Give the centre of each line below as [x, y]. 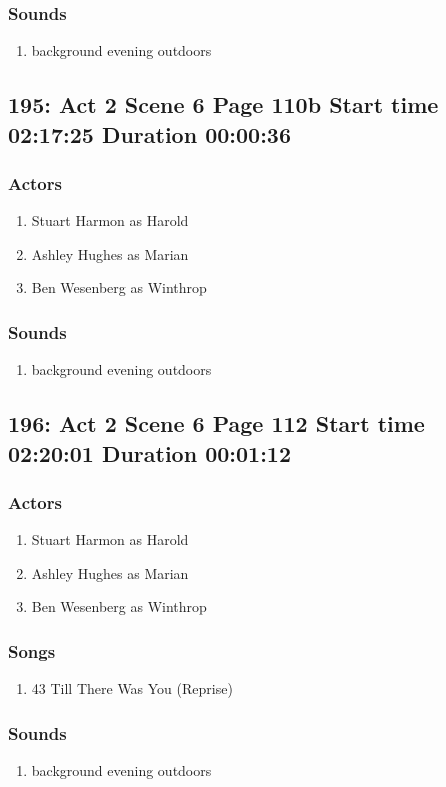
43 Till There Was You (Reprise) [132, 688]
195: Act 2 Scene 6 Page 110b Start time [223, 104]
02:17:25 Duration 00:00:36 [149, 133]
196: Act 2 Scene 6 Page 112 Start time [216, 423]
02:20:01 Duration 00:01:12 [149, 452]
